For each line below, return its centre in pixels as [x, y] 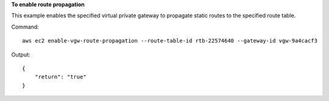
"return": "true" [60, 77]
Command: [25, 27]
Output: [21, 54]
